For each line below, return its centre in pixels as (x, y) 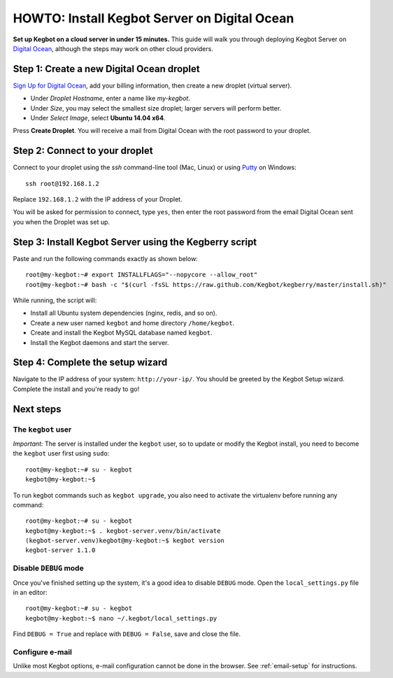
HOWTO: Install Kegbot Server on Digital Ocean (153, 18)
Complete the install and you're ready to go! (76, 389)
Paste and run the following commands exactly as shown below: (106, 258)
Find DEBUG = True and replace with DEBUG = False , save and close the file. (127, 634)
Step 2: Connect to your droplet (83, 151)
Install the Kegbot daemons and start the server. (100, 342)
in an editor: (30, 593)
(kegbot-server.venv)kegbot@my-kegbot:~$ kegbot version (125, 541)
